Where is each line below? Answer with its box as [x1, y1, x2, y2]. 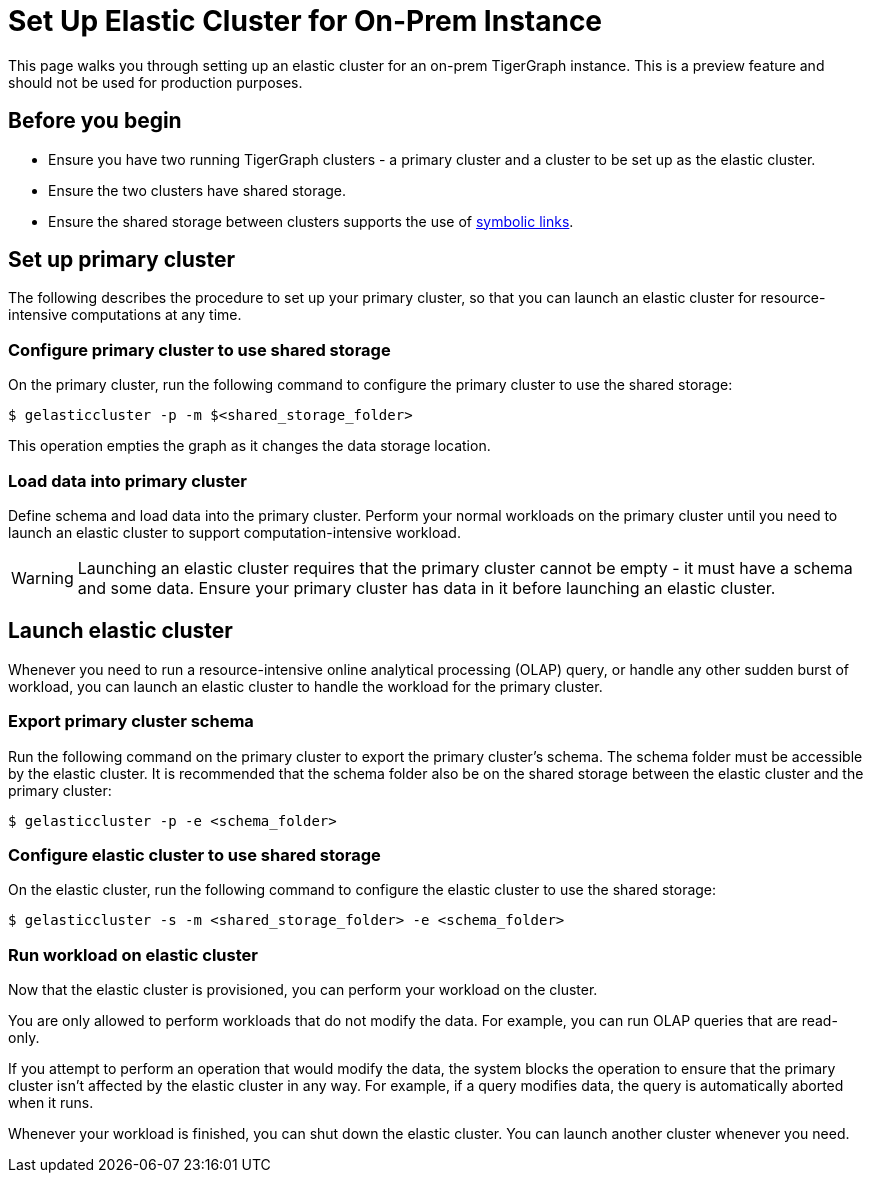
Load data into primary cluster [8, 470, 247, 491]
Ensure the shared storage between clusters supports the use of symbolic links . [48, 212, 574, 230]
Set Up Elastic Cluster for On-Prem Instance [8, 4, 603, 38]
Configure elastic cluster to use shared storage [8, 844, 381, 865]
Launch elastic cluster [8, 618, 233, 644]
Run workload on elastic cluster [8, 944, 258, 965]
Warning [11, 567, 74, 588]
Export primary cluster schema [8, 711, 254, 732]
